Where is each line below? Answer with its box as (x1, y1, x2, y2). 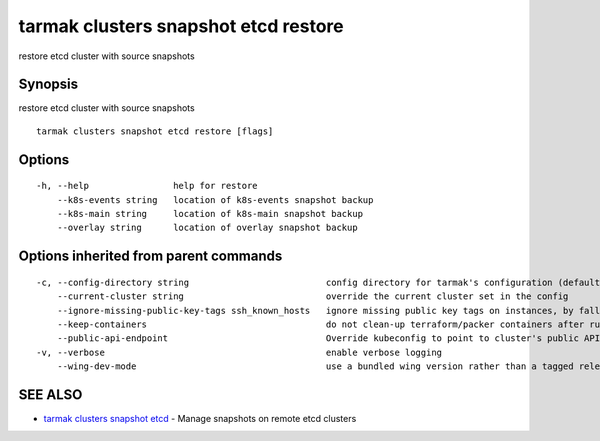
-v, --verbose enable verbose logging (36, 346, 443, 358)
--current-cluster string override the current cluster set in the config (56, 291, 569, 302)
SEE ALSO (18, 386, 83, 403)
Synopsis (18, 76, 79, 93)
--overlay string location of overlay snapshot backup (56, 222, 359, 234)
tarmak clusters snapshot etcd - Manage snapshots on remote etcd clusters (43, 413, 357, 425)
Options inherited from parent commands (18, 248, 283, 265)
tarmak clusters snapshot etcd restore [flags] (36, 125, 274, 137)
